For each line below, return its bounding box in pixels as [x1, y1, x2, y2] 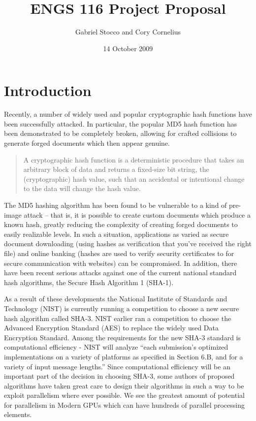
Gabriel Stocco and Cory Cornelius [75, 27, 181, 37]
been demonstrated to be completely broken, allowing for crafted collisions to [4, 128, 237, 138]
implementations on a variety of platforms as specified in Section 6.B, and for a [4, 351, 243, 361]
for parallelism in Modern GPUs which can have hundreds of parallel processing [4, 399, 245, 410]
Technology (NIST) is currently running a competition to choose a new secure [4, 303, 239, 313]
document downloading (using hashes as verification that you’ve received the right [4, 238, 252, 249]
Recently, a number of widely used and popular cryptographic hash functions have [4, 109, 252, 119]
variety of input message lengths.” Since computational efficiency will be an [4, 361, 230, 371]
